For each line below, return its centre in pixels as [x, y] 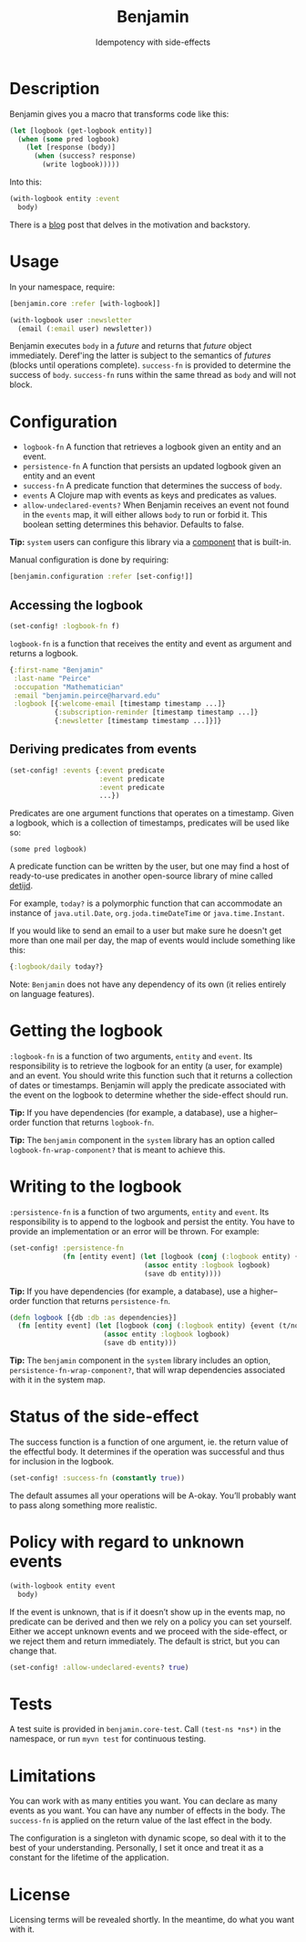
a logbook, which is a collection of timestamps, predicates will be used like [149, 823]
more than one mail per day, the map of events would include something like [153, 940]
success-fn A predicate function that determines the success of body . [152, 486]
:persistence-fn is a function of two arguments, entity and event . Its [139, 1212]
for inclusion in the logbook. [62, 1461]
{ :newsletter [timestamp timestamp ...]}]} [138, 721]
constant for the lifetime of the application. [89, 1858]
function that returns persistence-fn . [101, 1301]
